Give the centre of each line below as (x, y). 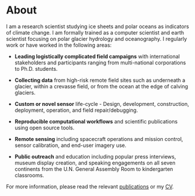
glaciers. (25, 92)
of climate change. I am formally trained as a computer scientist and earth (95, 32)
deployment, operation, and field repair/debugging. (76, 110)
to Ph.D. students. (36, 68)
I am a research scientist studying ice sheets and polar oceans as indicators (97, 26)
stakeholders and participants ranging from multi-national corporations (100, 63)
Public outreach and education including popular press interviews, (95, 156)
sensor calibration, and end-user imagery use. (71, 145)
